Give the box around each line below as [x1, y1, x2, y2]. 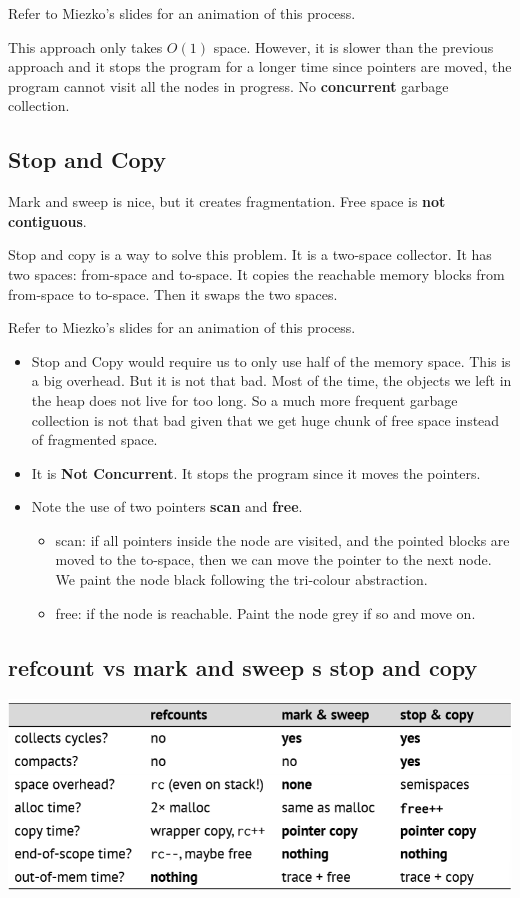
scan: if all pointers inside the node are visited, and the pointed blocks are [55, 529, 510, 550]
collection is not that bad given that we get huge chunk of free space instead [31, 409, 500, 430]
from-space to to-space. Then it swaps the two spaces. [8, 283, 338, 304]
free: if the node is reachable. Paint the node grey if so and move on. [55, 602, 476, 623]
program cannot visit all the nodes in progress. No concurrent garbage [8, 75, 449, 96]
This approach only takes [8, 36, 163, 57]
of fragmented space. [31, 429, 158, 450]
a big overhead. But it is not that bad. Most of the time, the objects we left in [31, 370, 512, 391]
